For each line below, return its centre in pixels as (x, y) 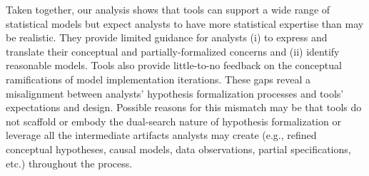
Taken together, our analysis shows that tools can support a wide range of (168, 9)
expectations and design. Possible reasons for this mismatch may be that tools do (184, 107)
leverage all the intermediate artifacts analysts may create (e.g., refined (161, 135)
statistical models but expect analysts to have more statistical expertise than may (185, 23)
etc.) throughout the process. (69, 163)
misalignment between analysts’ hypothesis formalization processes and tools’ (175, 93)
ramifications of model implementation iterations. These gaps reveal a (158, 79)
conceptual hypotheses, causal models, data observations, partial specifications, (178, 149)
